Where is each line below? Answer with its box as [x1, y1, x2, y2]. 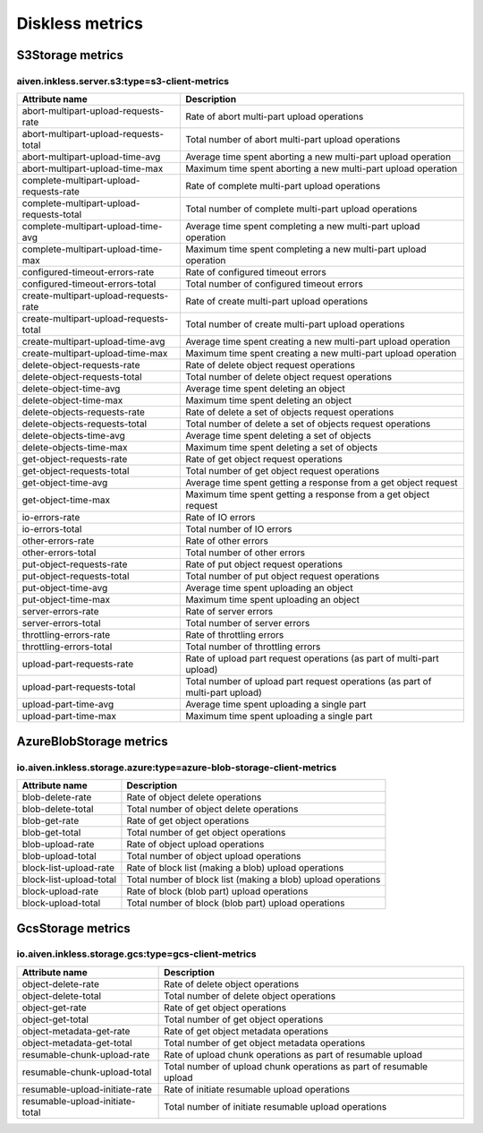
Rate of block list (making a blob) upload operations [126, 862, 344, 874]
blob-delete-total [21, 803, 94, 815]
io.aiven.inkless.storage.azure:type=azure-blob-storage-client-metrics [16, 761, 337, 774]
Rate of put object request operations [184, 558, 343, 571]
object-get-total [21, 1013, 89, 1026]
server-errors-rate [21, 605, 99, 618]
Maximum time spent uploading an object [184, 594, 360, 606]
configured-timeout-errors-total [21, 278, 157, 290]
